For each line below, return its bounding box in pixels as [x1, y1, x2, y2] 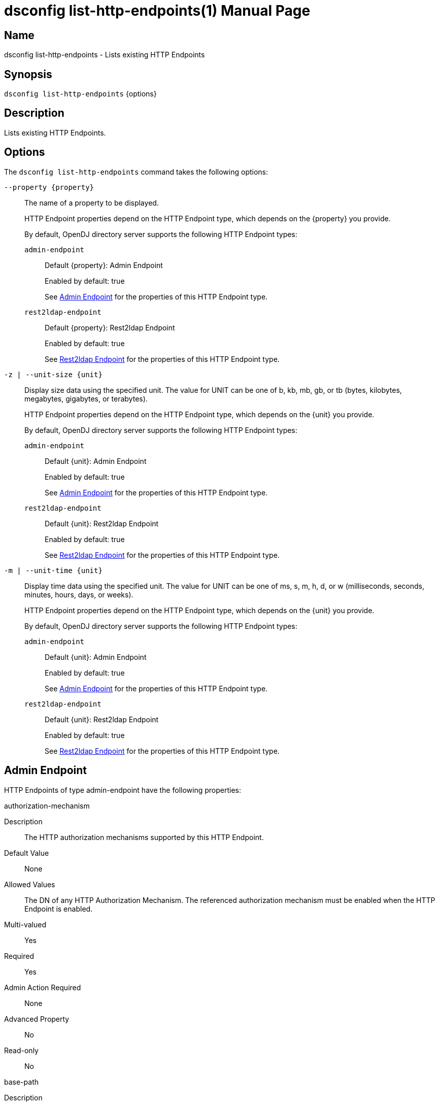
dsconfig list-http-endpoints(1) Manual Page [4, 2, 311, 19]
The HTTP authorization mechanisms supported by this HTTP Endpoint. [24, 832, 264, 842]
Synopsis [4, 68, 52, 81]
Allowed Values [4, 880, 55, 889]
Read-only [4, 1046, 39, 1055]
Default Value [4, 848, 49, 857]
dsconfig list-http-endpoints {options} [4, 89, 157, 98]
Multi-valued [4, 920, 46, 929]
